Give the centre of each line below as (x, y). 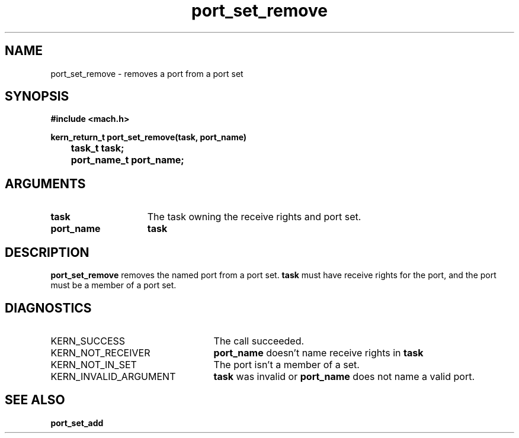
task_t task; (97, 148)
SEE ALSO (35, 400)
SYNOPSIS (37, 96)
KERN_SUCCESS (88, 341)
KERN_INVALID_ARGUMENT (113, 376)
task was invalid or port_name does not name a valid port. (344, 376)
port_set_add (77, 423)
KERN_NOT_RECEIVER (100, 352)
